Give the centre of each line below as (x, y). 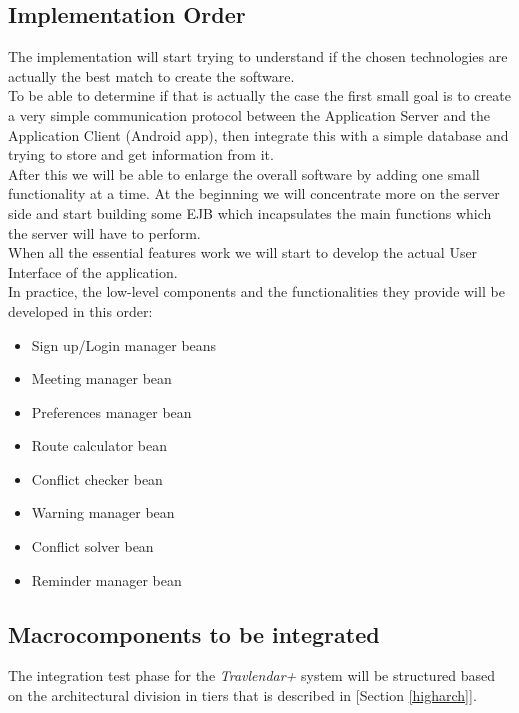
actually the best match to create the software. (151, 75)
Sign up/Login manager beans (124, 344)
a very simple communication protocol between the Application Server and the (249, 114)
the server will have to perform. (104, 232)
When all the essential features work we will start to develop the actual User (243, 252)
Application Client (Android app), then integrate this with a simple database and (258, 134)
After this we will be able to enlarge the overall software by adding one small (244, 173)
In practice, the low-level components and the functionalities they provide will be (256, 291)
